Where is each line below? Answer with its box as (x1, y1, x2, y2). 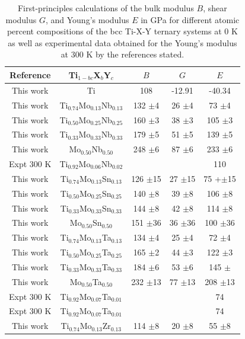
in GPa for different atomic (141, 13, 240, 25)
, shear (203, 2, 227, 14)
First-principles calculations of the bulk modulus (17, 2, 194, 14)
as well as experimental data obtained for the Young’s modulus (8, 36, 237, 49)
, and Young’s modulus (45, 13, 129, 25)
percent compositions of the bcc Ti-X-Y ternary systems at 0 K (7, 25, 238, 37)
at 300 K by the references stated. (61, 48, 184, 60)
